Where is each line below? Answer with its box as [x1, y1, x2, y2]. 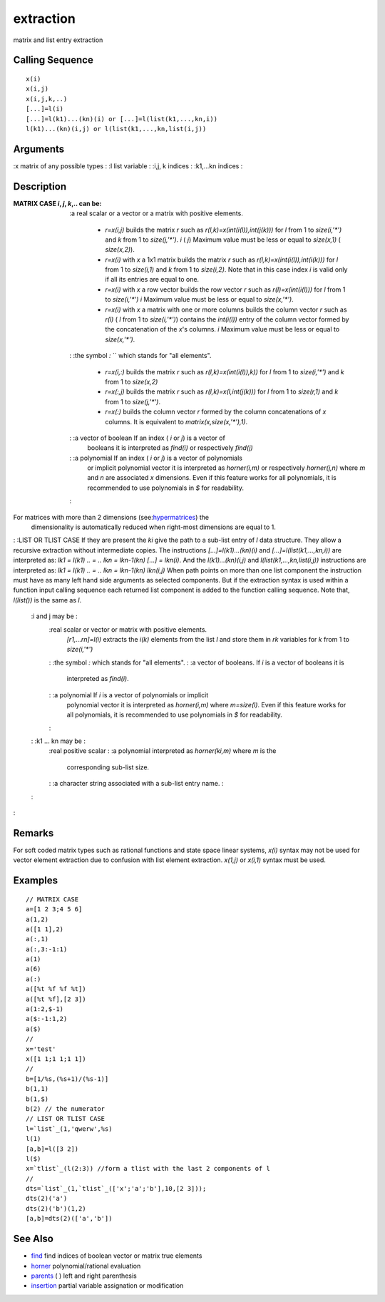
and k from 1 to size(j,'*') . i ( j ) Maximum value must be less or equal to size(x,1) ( [105, 235, 342, 244]
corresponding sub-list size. [66, 763, 150, 772]
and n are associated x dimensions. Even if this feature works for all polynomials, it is [87, 473, 337, 482]
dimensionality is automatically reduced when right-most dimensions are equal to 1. [31, 523, 276, 531]
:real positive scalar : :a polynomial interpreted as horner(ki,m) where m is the [48, 747, 277, 755]
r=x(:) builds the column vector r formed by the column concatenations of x [105, 407, 327, 416]
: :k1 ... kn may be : [31, 737, 86, 745]
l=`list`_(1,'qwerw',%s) [26, 1124, 113, 1133]
